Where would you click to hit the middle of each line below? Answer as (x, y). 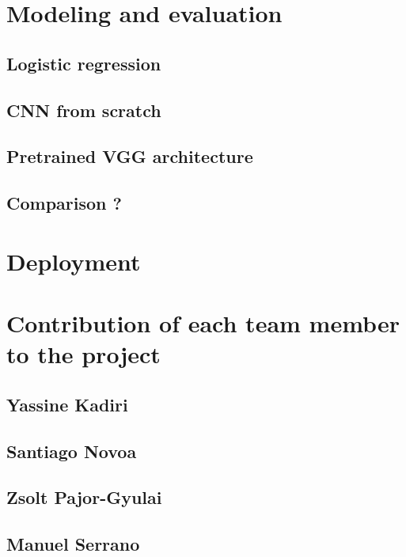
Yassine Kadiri (67, 404)
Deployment (74, 261)
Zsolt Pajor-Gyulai (84, 497)
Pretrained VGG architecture (130, 156)
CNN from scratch (84, 110)
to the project (83, 354)
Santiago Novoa (72, 451)
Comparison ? (64, 203)
